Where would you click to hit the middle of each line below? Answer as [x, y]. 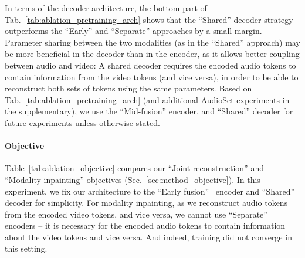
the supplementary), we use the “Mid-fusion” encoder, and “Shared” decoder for [149, 111]
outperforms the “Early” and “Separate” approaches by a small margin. [133, 31]
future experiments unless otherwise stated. [82, 122]
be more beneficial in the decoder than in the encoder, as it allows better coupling [152, 54]
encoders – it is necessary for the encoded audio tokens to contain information [145, 225]
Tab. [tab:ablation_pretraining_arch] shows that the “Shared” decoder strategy [149, 19]
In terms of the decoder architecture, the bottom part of [106, 8]
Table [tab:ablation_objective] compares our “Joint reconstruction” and [134, 168]
